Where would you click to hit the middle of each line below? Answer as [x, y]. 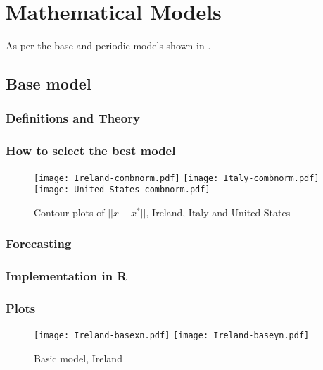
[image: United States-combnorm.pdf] [122, 190]
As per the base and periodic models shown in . [108, 45]
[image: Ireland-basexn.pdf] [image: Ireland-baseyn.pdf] [172, 336]
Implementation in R [66, 276]
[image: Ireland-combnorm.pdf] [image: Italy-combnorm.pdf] [177, 178]
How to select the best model [91, 150]
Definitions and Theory [73, 118]
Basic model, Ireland [78, 358]
